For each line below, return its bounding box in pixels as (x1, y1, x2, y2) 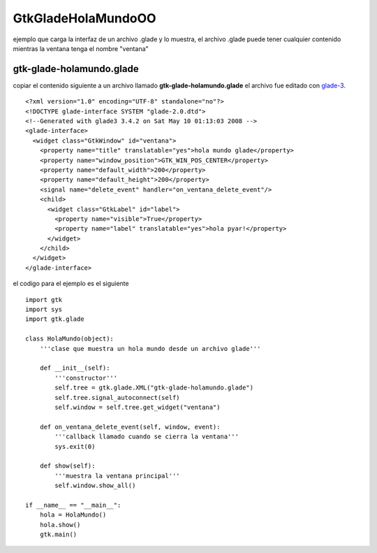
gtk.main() (39, 531, 77, 538)
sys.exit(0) (54, 443, 96, 450)
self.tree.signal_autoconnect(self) (54, 394, 181, 401)
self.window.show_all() (54, 482, 136, 489)
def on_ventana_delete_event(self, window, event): (39, 423, 221, 431)
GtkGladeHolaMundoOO (13, 10, 156, 26)
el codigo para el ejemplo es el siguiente (13, 280, 129, 288)
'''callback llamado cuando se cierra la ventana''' (54, 433, 239, 440)
